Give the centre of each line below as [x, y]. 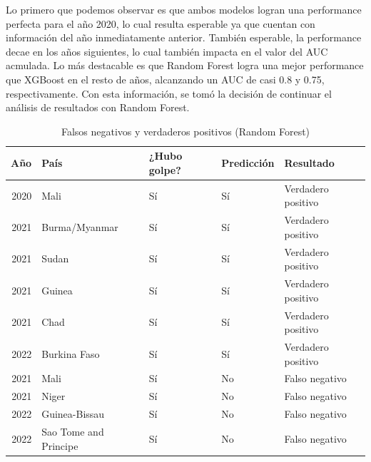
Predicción [248, 163]
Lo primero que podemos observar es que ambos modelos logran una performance [184, 9]
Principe [60, 445]
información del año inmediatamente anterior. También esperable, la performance [184, 37]
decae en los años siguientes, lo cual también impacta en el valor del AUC [167, 51]
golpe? [165, 169]
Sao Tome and [73, 431]
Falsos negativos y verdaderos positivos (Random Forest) [185, 131]
